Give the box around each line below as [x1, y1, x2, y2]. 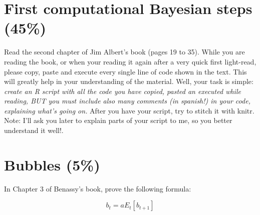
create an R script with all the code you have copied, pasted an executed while [4, 85, 241, 96]
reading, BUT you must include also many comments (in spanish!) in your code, [4, 95, 250, 106]
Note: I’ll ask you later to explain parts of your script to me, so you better [4, 115, 232, 125]
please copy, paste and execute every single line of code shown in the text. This [4, 66, 247, 76]
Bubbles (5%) [4, 154, 100, 174]
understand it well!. [4, 125, 64, 135]
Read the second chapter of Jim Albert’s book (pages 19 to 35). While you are [4, 46, 245, 57]
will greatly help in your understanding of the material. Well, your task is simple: [4, 76, 253, 86]
